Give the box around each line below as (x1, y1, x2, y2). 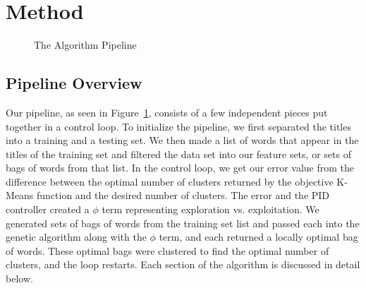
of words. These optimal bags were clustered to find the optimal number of (6, 243, 329, 258)
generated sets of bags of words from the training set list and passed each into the (6, 215, 360, 230)
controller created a (6, 202, 90, 217)
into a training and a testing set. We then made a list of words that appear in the (6, 133, 359, 148)
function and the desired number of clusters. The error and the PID (37, 188, 330, 203)
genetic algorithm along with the (6, 229, 147, 244)
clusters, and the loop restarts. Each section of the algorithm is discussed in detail (6, 257, 360, 272)
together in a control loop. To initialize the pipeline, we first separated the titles (6, 119, 351, 133)
